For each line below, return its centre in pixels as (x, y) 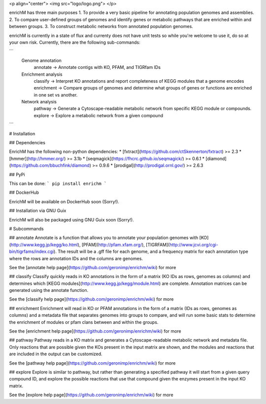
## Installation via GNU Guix (38, 211)
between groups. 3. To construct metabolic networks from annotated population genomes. (101, 27)
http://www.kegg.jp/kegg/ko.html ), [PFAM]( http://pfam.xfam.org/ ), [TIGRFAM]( (90, 245)
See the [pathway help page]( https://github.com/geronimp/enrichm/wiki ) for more (92, 363)
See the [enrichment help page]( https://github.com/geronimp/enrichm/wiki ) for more (95, 331)
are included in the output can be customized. (56, 354)
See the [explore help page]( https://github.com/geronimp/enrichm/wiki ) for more (91, 395)
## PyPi (17, 174)
